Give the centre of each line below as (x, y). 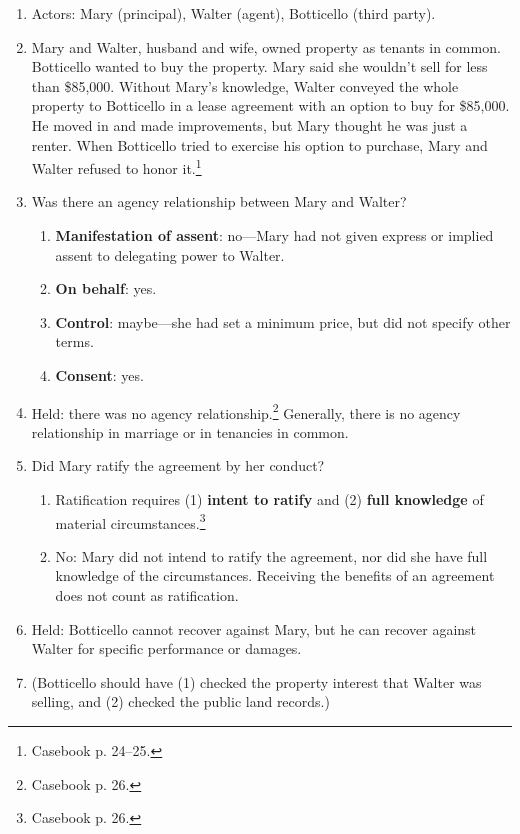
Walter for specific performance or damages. (166, 648)
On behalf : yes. (106, 288)
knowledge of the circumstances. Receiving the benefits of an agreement (275, 575)
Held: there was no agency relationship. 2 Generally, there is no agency (246, 411)
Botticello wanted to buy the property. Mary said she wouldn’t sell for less (259, 66)
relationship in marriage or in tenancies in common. (190, 431)
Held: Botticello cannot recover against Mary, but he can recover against (254, 628)
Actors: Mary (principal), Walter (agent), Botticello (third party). (233, 13)
